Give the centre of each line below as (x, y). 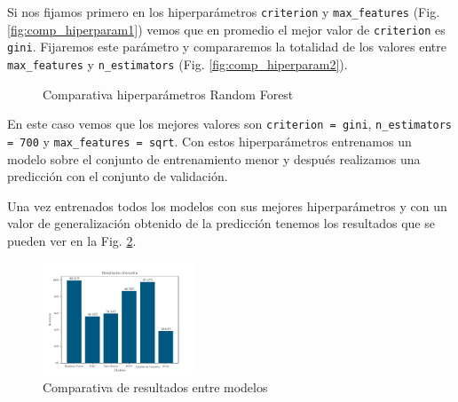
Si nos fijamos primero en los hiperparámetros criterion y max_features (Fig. (224, 12)
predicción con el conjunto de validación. (118, 176)
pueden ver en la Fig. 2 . (72, 240)
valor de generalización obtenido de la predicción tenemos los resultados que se (221, 223)
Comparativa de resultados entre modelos (155, 387)
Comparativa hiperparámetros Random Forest (168, 94)
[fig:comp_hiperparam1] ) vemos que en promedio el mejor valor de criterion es (226, 29)
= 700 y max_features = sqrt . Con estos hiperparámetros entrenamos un (209, 141)
